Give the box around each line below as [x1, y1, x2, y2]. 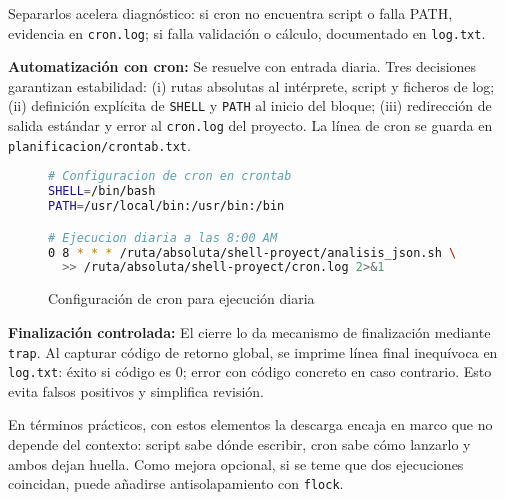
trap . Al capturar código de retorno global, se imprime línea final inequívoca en [8, 341, 498, 362]
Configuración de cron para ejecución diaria [48, 288, 315, 309]
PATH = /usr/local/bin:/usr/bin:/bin [48, 199, 285, 214]
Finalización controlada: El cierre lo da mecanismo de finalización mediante [8, 321, 491, 342]
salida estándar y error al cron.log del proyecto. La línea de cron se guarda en [8, 115, 493, 136]
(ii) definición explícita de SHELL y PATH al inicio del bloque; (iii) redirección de [8, 95, 492, 116]
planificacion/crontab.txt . [8, 134, 191, 155]
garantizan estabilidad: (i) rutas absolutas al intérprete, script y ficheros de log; [8, 75, 495, 96]
